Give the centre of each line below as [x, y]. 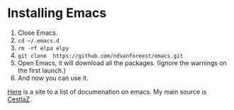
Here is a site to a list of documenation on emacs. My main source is [107, 92]
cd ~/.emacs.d [38, 40]
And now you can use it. [53, 78]
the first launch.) [41, 70]
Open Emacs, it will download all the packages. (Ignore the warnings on [122, 62]
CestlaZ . [19, 99]
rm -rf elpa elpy [43, 48]
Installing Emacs [57, 13]
